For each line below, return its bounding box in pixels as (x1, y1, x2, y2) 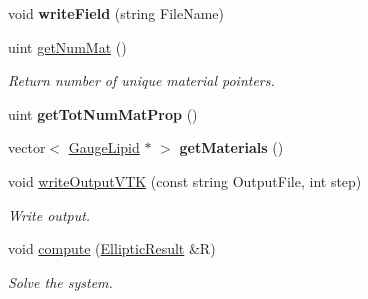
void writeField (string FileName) (8, 3, 224, 23)
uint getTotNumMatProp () (8, 103, 198, 124)
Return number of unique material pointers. (8, 70, 275, 91)
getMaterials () (179, 137, 284, 158)
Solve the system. (8, 271, 113, 292)
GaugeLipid (68, 137, 140, 158)
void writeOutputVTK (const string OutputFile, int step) (8, 170, 362, 191)
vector (8, 137, 46, 158)
